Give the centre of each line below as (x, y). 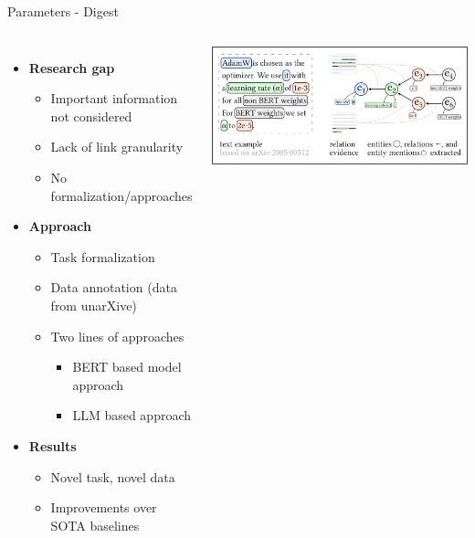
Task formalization (103, 256)
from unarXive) (94, 305)
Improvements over (104, 507)
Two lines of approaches (117, 336)
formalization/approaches (121, 195)
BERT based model (127, 367)
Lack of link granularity (117, 147)
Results (53, 445)
